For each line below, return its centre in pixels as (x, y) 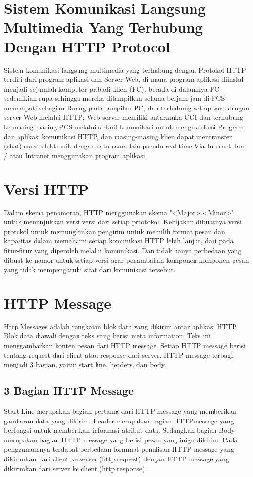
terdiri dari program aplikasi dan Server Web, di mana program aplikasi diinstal (124, 79)
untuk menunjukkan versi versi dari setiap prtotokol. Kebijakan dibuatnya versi (123, 222)
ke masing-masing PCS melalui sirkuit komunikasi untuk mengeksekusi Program (124, 127)
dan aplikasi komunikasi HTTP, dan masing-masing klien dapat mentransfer (118, 136)
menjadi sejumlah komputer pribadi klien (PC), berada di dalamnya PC (112, 88)
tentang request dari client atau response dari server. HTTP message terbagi (118, 355)
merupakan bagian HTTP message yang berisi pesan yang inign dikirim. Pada (121, 439)
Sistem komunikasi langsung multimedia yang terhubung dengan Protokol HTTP (125, 69)
